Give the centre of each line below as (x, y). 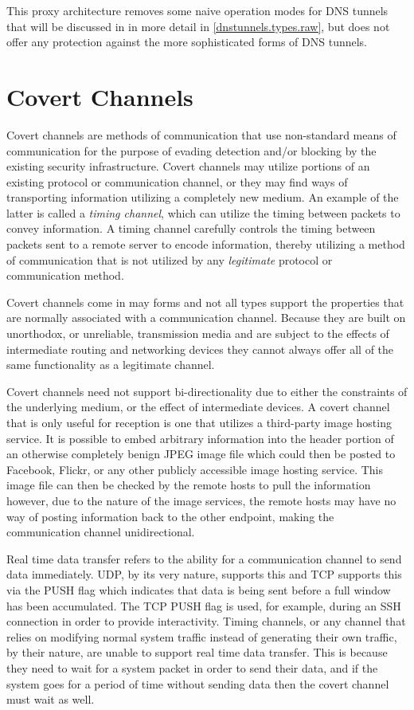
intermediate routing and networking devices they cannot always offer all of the (200, 349)
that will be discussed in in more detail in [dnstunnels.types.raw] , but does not (198, 26)
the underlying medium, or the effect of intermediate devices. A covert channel (198, 407)
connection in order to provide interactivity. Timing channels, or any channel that (206, 621)
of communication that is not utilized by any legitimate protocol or (170, 259)
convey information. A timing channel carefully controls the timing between (191, 228)
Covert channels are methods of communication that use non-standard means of (201, 134)
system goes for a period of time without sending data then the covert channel (198, 683)
